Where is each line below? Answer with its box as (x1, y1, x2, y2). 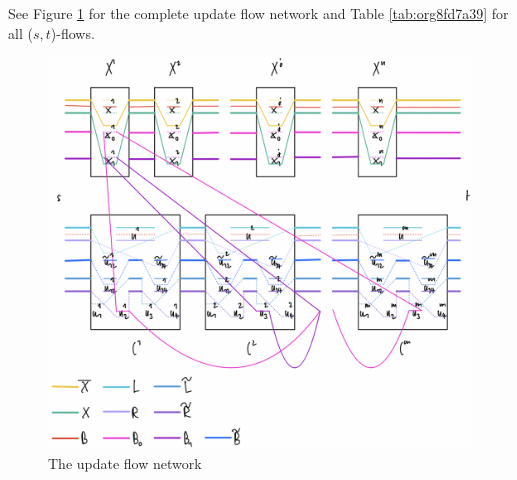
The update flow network (48, 453, 202, 474)
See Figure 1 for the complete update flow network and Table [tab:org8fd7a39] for (8, 3, 509, 23)
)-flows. (50, 22, 95, 43)
